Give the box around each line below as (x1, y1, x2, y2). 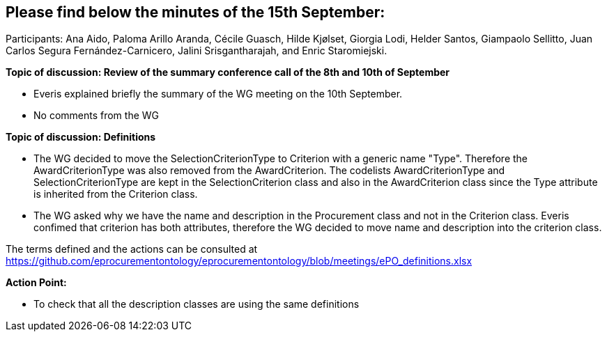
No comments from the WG (33, 109, 160, 122)
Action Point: (6, 276, 67, 289)
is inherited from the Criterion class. (33, 188, 198, 201)
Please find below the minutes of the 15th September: (6, 3, 385, 21)
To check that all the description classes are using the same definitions (33, 298, 360, 311)
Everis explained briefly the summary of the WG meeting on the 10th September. (33, 88, 403, 100)
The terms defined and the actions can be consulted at (6, 243, 258, 256)
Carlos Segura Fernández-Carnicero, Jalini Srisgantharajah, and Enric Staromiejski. (6, 45, 387, 57)
